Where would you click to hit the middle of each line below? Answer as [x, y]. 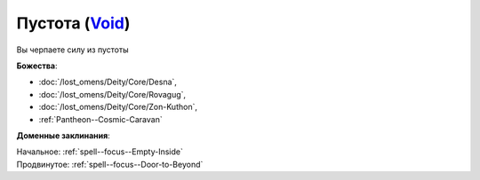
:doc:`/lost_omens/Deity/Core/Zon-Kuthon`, [118, 107]
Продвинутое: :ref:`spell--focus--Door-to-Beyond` [110, 164]
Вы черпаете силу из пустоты [72, 50]
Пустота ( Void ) [73, 23]
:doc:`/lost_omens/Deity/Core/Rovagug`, [112, 94]
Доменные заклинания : [63, 135]
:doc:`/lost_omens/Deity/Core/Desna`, [108, 82]
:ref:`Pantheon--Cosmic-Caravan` [101, 119]
